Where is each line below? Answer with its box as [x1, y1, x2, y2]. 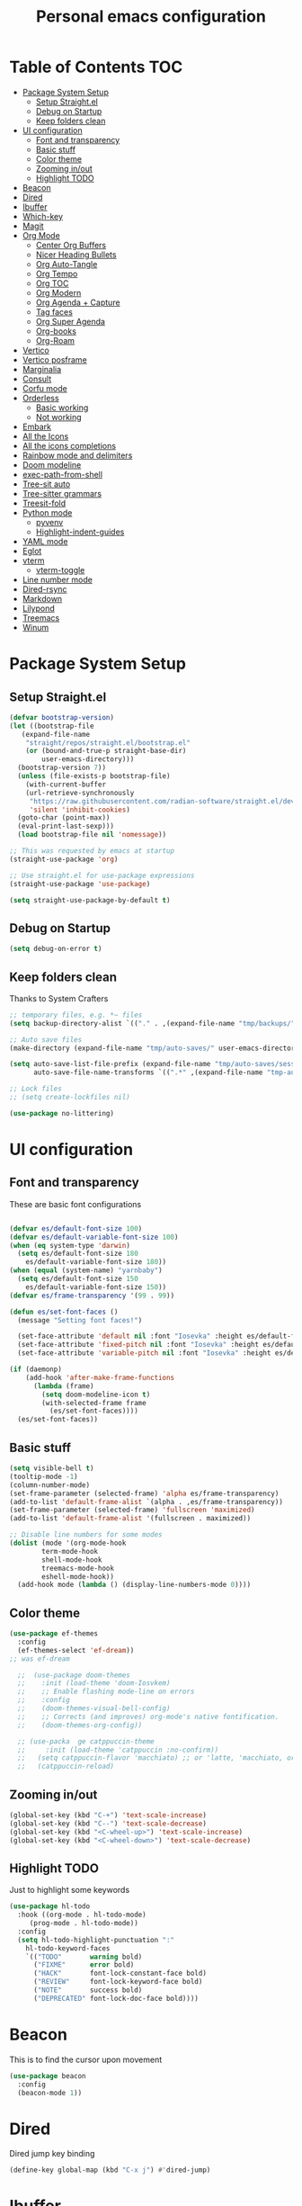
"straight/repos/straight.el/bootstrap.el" [25, 738, 191, 748]
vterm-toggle [35, 564, 85, 575]
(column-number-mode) [9, 1480, 91, 1490]
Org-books [35, 326, 76, 336]
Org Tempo [35, 268, 78, 279]
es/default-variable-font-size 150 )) [25, 1282, 167, 1292]
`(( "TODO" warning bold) [25, 1952, 143, 1961]
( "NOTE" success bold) [32, 1986, 143, 1995]
